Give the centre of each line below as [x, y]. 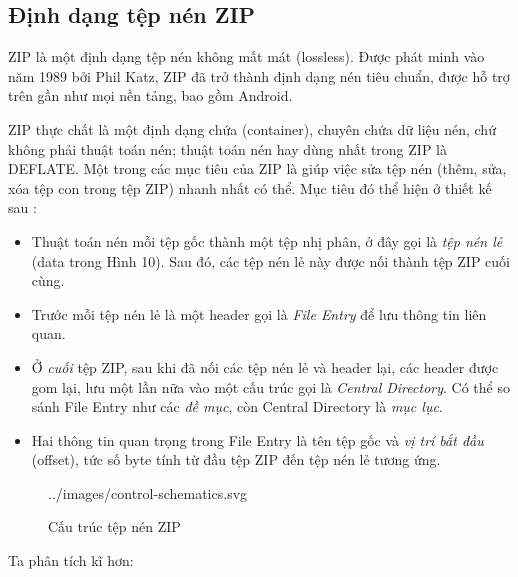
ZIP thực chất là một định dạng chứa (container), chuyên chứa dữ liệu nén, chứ [252, 128]
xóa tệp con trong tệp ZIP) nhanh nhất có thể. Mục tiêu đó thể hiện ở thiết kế [250, 187]
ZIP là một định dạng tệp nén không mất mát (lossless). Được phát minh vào [246, 56]
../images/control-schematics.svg [148, 492]
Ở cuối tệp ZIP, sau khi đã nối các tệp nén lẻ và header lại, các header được [265, 366]
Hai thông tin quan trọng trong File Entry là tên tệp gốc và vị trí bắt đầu [257, 439]
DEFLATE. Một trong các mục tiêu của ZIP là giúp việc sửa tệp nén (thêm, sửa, [257, 168]
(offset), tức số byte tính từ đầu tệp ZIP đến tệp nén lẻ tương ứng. [236, 459]
